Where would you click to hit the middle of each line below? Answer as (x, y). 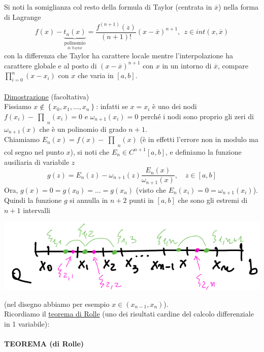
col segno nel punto (34, 151)
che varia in (95, 75)
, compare (233, 65)
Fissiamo (18, 106)
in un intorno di (187, 65)
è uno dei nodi (175, 106)
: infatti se (112, 106)
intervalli (37, 210)
